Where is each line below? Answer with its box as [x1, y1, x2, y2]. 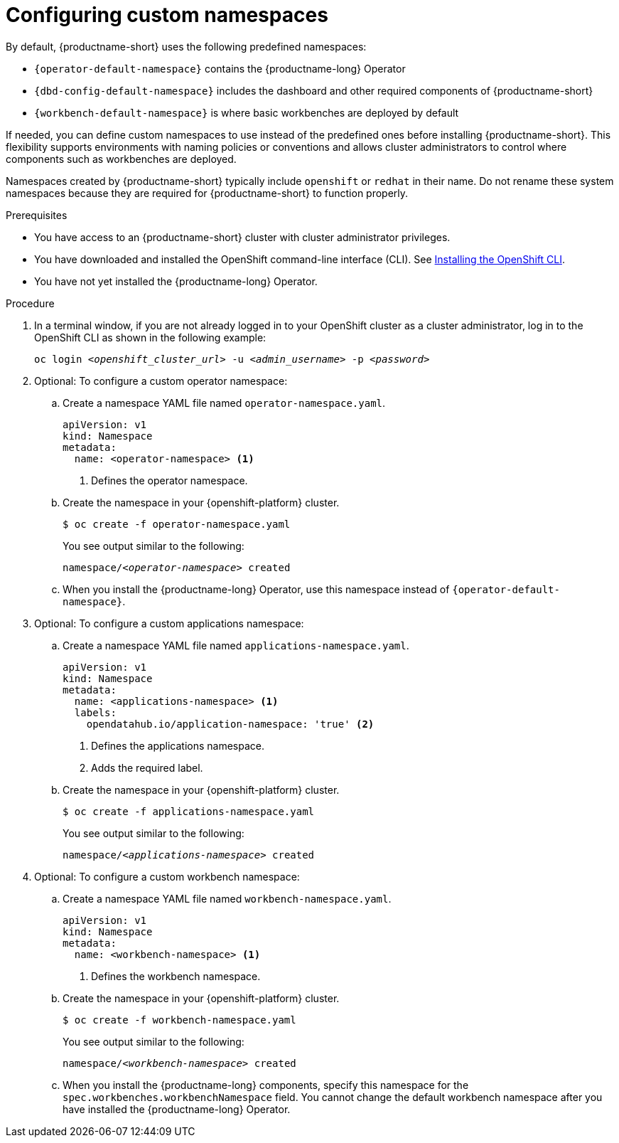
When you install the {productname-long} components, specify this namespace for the [63, 1078, 469, 1091]
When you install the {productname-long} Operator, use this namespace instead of [63, 583, 450, 595]
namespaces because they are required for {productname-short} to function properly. [6, 186, 409, 199]
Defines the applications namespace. [91, 739, 265, 752]
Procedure [6, 297, 55, 309]
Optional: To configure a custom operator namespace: [34, 374, 288, 387]
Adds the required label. [91, 761, 203, 774]
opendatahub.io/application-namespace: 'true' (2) [86, 718, 375, 730]
